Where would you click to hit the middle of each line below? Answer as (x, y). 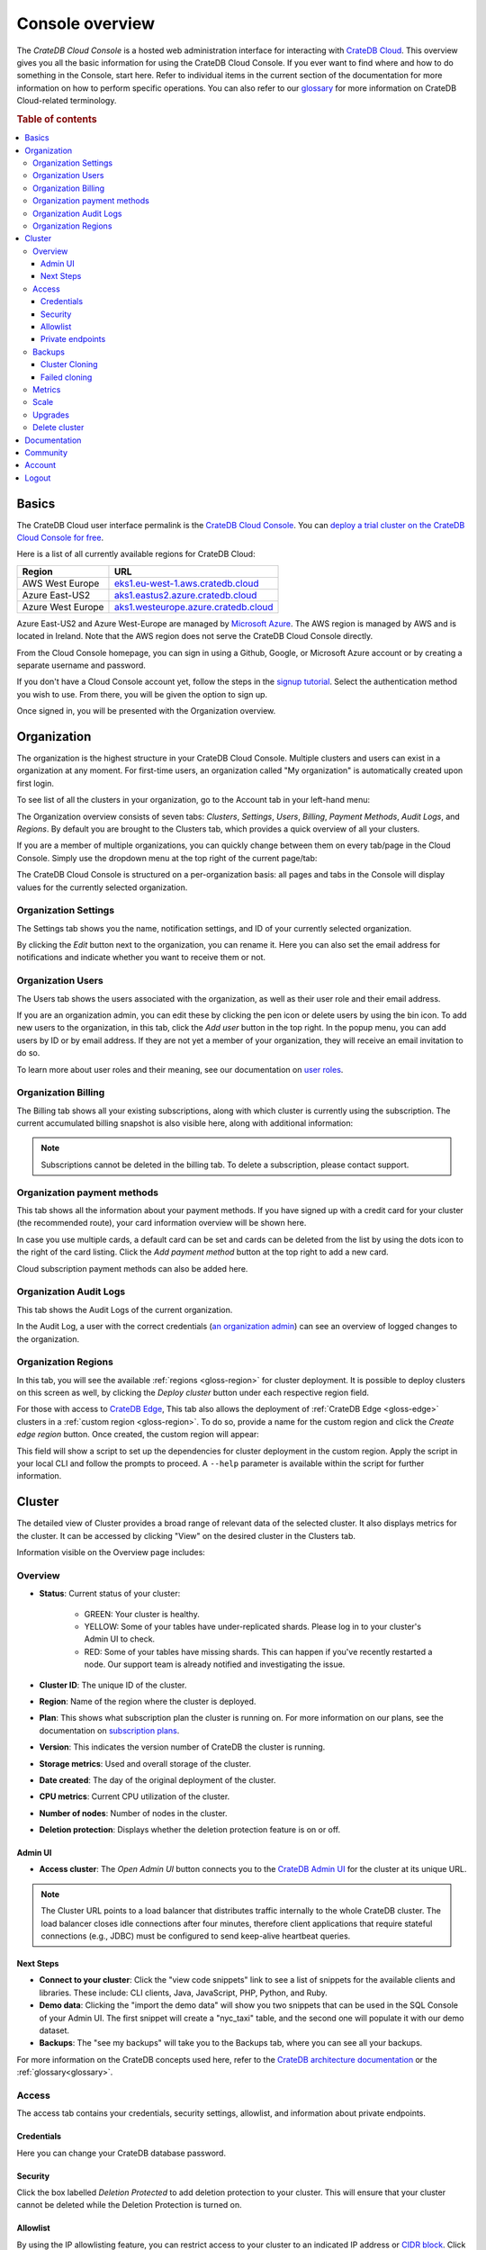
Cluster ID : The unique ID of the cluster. (113, 1685)
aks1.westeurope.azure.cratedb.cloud (193, 607)
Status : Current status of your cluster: (110, 1594)
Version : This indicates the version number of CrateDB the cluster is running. (182, 1747)
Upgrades (51, 415)
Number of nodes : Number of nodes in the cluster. (134, 1813)
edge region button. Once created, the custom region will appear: (138, 1435)
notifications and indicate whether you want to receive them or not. (141, 958)
